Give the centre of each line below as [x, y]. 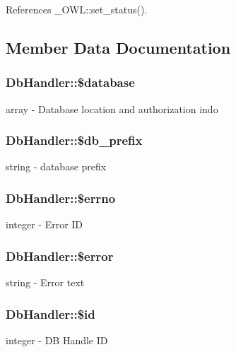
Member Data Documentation [118, 47]
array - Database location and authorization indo [112, 108]
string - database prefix [56, 166]
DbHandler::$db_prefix [74, 140]
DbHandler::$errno [61, 198]
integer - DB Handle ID [57, 340]
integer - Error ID [45, 224]
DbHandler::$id [51, 313]
